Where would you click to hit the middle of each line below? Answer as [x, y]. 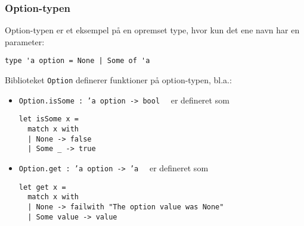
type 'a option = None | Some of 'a [77, 61]
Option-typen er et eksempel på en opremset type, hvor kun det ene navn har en [152, 30]
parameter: [25, 41]
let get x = [42, 187]
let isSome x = [49, 119]
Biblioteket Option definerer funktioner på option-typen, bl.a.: [118, 80]
